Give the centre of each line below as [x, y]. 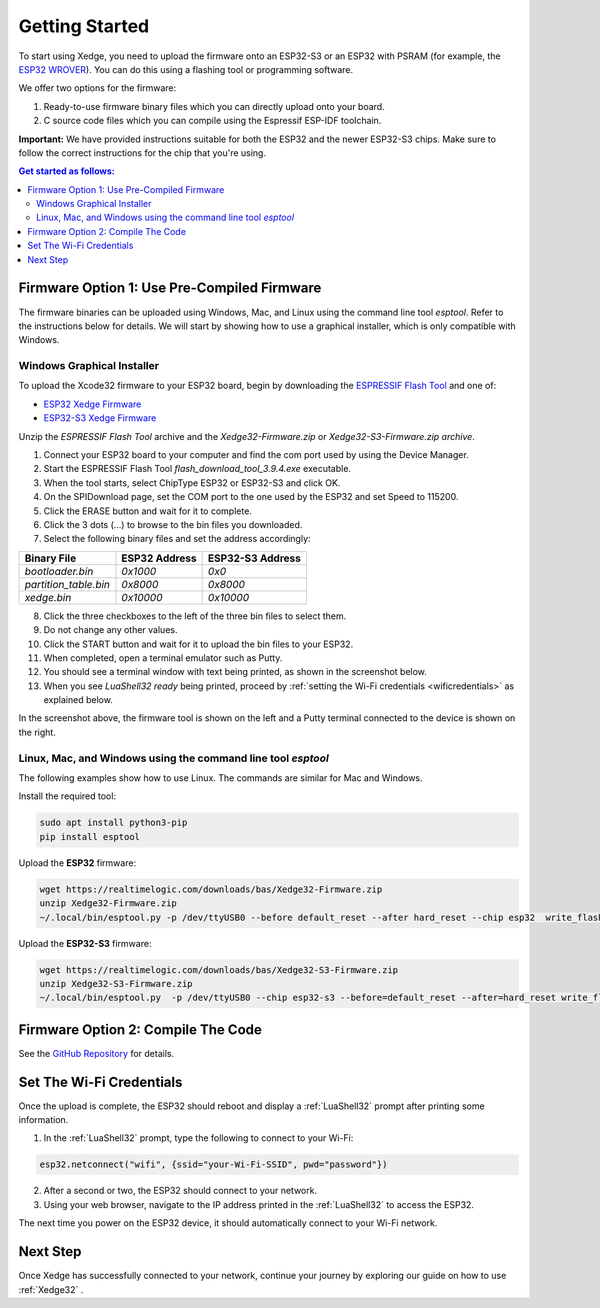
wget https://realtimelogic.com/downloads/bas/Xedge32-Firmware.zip [211, 889]
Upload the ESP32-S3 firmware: [85, 943]
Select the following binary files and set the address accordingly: [177, 539]
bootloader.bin [59, 571]
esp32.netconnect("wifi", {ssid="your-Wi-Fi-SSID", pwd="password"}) [213, 1164]
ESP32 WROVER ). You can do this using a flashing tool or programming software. [186, 69]
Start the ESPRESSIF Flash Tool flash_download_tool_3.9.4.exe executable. [197, 469]
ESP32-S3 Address [254, 558]
